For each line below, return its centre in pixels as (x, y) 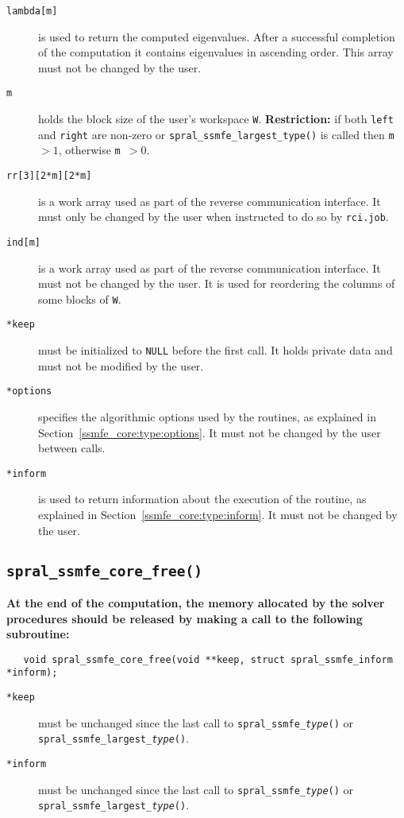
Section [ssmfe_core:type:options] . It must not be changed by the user (210, 432)
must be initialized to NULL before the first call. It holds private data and (215, 350)
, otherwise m (89, 150)
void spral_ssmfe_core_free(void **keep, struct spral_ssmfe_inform (208, 659)
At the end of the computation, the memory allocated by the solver (196, 603)
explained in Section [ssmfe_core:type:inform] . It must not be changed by (218, 515)
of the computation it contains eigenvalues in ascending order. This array (216, 52)
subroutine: (38, 634)
